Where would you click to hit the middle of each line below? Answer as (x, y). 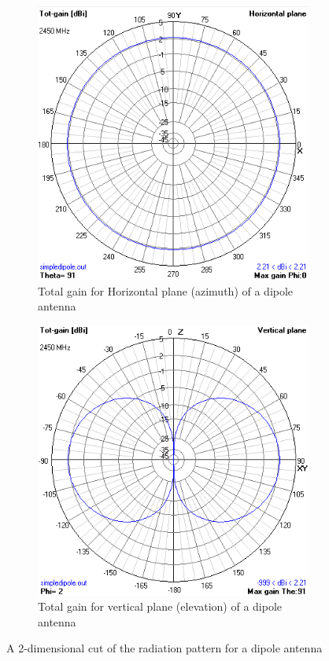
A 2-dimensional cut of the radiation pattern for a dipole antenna (164, 648)
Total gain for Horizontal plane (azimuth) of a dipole (166, 290)
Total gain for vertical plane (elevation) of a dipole (160, 606)
